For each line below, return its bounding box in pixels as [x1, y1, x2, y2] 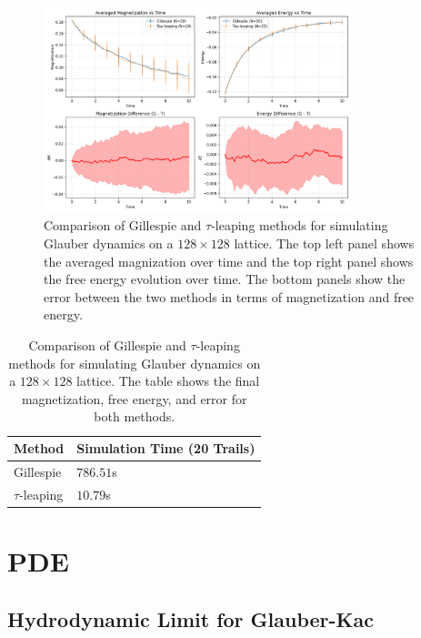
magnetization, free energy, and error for [21, 389, 247, 408]
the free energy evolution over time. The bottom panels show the [44, 269, 406, 289]
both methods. [94, 407, 175, 426]
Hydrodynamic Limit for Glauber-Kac [7, 604, 374, 633]
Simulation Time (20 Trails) [76, 439, 256, 458]
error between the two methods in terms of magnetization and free [44, 287, 415, 306]
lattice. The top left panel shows [234, 234, 415, 253]
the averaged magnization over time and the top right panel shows [44, 251, 414, 270]
